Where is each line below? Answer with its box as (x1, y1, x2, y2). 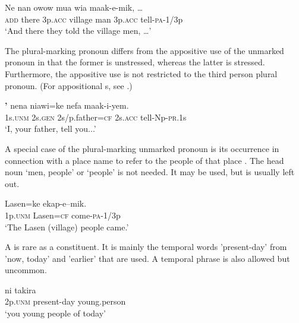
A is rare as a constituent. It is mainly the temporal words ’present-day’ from (5, 240, 287, 253)
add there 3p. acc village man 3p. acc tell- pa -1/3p (5, 12, 183, 25)
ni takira (5, 283, 36, 296)
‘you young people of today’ (5, 307, 106, 319)
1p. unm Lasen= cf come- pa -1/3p (5, 208, 121, 221)
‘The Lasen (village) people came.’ (5, 220, 129, 233)
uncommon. (5, 264, 47, 276)
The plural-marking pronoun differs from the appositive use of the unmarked (5, 44, 284, 56)
